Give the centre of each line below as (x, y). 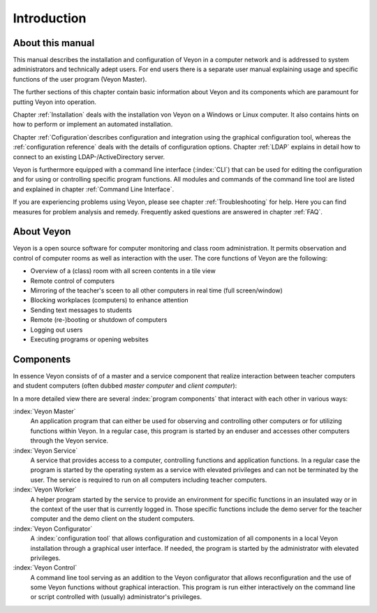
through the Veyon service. (69, 441)
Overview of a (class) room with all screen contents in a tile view (123, 271)
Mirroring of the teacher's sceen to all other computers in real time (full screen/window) (156, 290)
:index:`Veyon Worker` (45, 489)
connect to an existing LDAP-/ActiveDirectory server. (89, 156)
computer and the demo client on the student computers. (113, 519)
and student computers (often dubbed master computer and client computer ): (125, 386)
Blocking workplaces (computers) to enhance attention (109, 300)
